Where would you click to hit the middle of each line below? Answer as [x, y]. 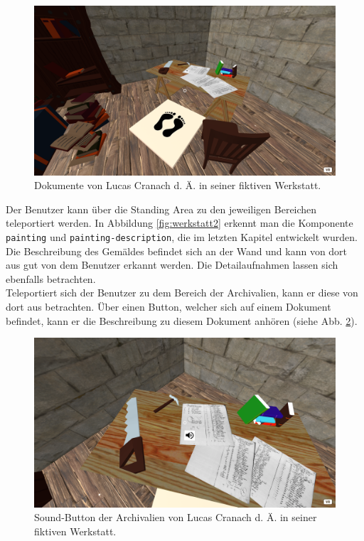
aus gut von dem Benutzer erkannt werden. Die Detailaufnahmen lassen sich [172, 265]
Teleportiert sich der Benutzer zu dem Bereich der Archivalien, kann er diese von [182, 293]
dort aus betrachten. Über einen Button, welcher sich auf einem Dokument [168, 306]
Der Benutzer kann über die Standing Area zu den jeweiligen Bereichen [161, 209]
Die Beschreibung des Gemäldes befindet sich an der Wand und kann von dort [177, 251]
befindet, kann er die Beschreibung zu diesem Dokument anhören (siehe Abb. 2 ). [182, 320]
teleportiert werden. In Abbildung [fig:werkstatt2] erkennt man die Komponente [180, 223]
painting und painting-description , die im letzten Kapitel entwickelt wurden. [182, 236]
